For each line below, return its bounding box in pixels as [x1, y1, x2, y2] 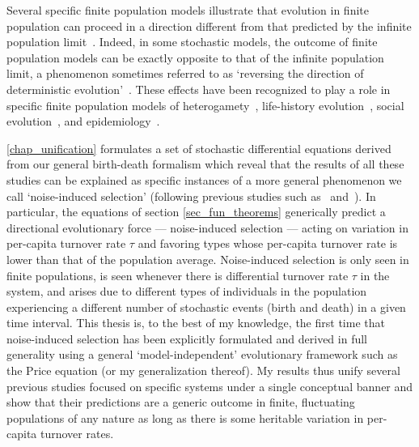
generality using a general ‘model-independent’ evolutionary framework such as [6, 346, 398, 363]
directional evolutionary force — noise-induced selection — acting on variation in [6, 219, 408, 236]
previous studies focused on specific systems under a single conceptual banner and [6, 377, 413, 394]
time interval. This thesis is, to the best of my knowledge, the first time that [6, 314, 385, 331]
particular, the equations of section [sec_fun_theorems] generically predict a [6, 203, 386, 220]
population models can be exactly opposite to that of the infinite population [6, 49, 384, 66]
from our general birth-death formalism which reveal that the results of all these [6, 155, 404, 172]
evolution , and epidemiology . [6, 113, 160, 130]
